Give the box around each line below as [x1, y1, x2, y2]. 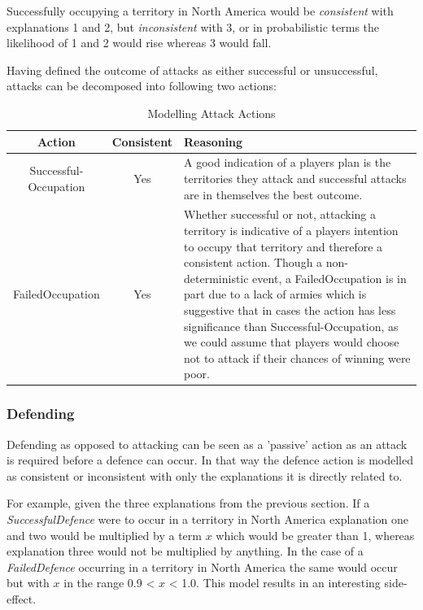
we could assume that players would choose [184, 333, 399, 351]
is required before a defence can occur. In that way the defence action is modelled [7, 451, 413, 468]
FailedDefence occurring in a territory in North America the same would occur [7, 558, 398, 575]
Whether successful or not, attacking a [184, 206, 376, 223]
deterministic [184, 269, 249, 286]
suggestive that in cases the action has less [184, 302, 396, 318]
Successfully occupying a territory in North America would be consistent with [7, 2, 394, 19]
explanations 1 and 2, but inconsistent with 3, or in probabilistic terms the [7, 18, 380, 35]
